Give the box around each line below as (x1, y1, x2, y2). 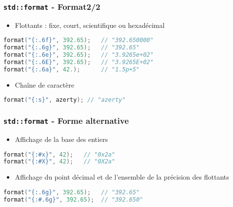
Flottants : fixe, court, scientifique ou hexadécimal (15, 20, 165, 30)
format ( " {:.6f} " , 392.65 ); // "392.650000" (3, 37, 154, 44)
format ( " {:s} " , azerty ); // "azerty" (3, 96, 126, 104)
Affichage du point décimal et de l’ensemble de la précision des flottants (15, 172, 229, 182)
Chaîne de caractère (15, 79, 75, 90)
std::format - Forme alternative (3, 115, 129, 127)
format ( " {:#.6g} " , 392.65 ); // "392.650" (3, 196, 143, 203)
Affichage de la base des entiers (15, 134, 108, 144)
